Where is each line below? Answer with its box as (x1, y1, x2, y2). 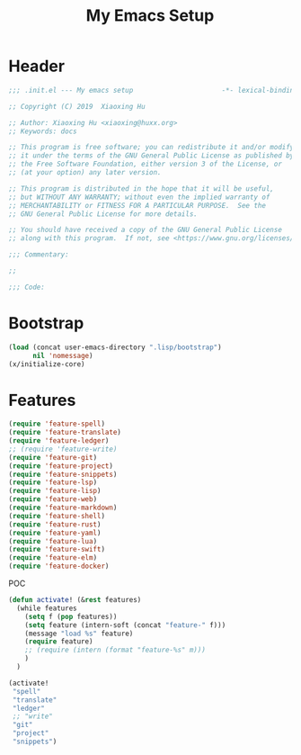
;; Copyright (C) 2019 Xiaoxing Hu (8, 102, 146, 111)
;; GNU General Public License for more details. (8, 209, 199, 219)
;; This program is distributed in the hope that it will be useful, (8, 184, 275, 193)
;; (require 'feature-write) (8, 445, 118, 454)
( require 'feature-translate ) (8, 428, 122, 437)
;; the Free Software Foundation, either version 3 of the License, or (8, 159, 282, 169)
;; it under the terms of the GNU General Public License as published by (8, 151, 295, 160)
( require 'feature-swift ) (8, 545, 105, 554)
